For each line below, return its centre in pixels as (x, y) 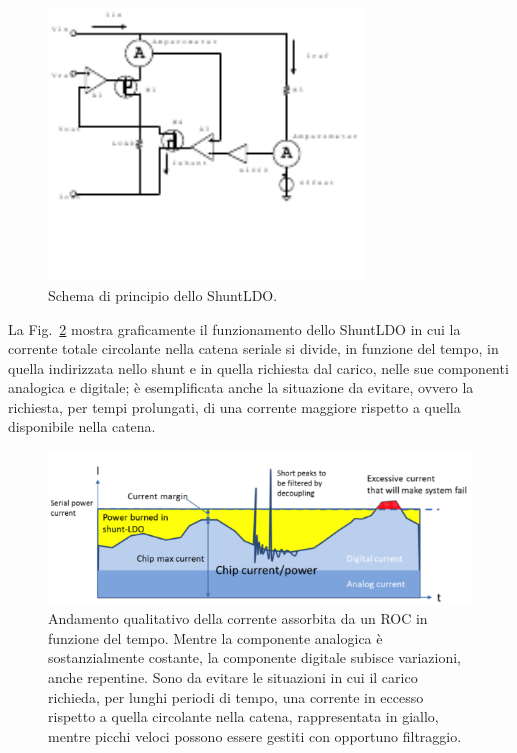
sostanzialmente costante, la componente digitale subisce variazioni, (254, 657)
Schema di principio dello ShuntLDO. (163, 294)
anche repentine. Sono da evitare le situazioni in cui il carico (233, 676)
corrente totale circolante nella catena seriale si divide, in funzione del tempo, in (253, 348)
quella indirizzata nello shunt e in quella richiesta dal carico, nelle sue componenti (258, 367)
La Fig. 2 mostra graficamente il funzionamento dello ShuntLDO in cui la (234, 328)
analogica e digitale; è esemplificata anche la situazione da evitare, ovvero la (241, 387)
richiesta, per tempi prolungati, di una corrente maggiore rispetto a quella (234, 406)
